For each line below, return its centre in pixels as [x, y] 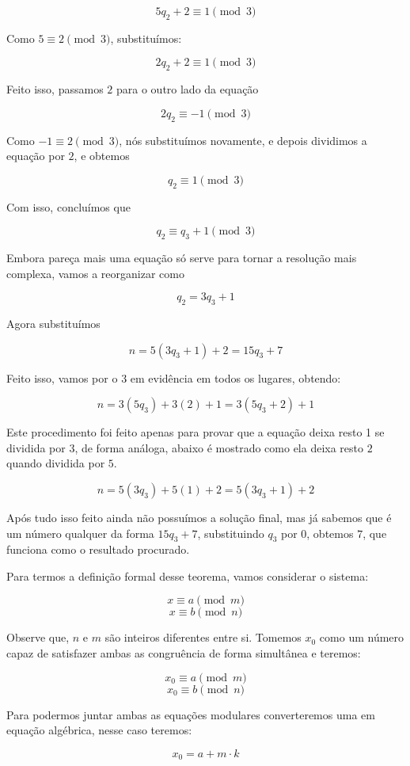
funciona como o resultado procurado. [98, 549]
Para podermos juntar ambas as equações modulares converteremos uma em [191, 714]
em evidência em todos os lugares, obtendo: [235, 377]
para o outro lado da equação [188, 89]
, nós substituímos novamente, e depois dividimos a [243, 140]
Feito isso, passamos [55, 89]
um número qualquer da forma [80, 533]
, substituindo [231, 533]
